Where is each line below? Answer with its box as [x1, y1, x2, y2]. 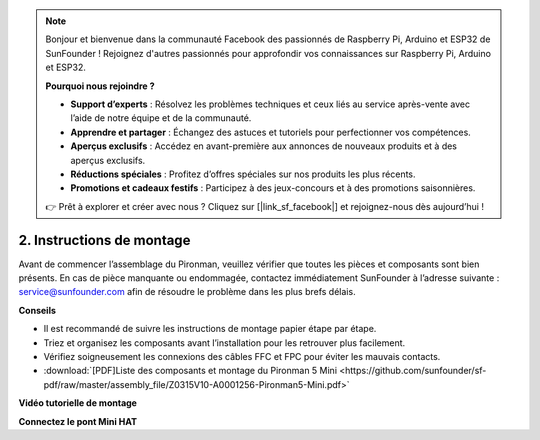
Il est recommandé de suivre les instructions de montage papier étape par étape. [43, 323, 377, 335]
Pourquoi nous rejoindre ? [45, 80, 155, 92]
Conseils [18, 304, 57, 316]
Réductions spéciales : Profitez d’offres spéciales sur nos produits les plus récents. [70, 168, 416, 180]
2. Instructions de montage [18, 231, 191, 249]
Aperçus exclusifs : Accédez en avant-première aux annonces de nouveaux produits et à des [70, 140, 458, 152]
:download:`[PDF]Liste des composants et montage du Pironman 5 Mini [43, 365, 338, 377]
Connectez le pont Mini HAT [18, 415, 138, 427]
